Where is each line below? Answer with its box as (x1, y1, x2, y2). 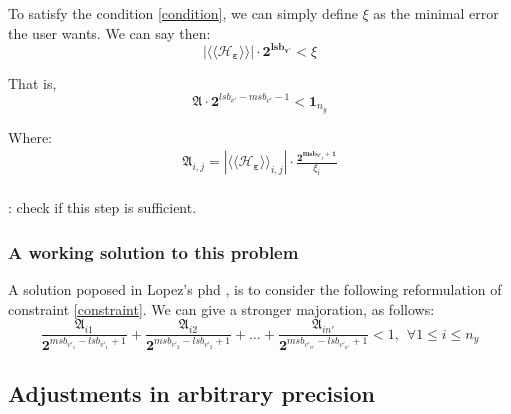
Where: (8, 126, 52, 147)
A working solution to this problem (8, 239, 299, 264)
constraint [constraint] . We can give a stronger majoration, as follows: (8, 298, 435, 319)
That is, (8, 72, 57, 93)
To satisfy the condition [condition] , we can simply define (8, 3, 358, 23)
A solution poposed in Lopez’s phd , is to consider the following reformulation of (8, 279, 502, 300)
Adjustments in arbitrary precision (8, 378, 375, 409)
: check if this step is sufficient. (8, 197, 197, 218)
